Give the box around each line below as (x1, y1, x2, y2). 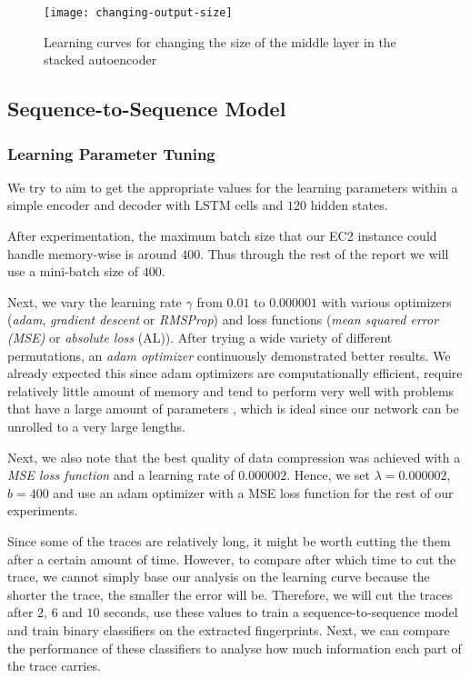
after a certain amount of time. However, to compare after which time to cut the (7, 549, 456, 568)
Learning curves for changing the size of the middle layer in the (44, 32, 396, 51)
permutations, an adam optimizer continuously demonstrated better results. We (7, 345, 451, 364)
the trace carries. (7, 656, 101, 675)
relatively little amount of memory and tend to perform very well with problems (7, 381, 455, 400)
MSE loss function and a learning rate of (7, 465, 235, 484)
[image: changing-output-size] (44, 6, 233, 19)
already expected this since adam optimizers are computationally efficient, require (7, 364, 463, 383)
